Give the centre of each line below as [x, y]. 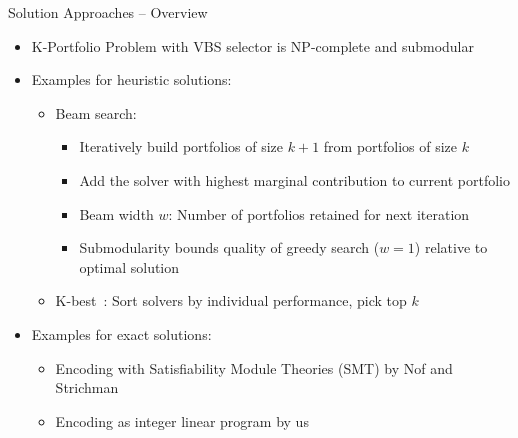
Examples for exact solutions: [121, 333]
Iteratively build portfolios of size [181, 146]
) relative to [451, 247]
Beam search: [96, 112]
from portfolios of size [390, 146]
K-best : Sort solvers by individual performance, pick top [231, 300]
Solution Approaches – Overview [108, 12]
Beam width [116, 213]
